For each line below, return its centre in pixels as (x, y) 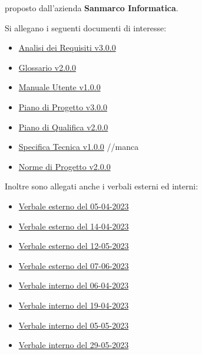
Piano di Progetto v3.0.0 (63, 106)
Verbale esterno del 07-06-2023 (74, 265)
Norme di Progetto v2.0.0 (64, 166)
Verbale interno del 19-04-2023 (74, 305)
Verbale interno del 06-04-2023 (74, 285)
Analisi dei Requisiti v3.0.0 (67, 47)
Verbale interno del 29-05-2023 (74, 345)
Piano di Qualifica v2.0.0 (63, 127)
